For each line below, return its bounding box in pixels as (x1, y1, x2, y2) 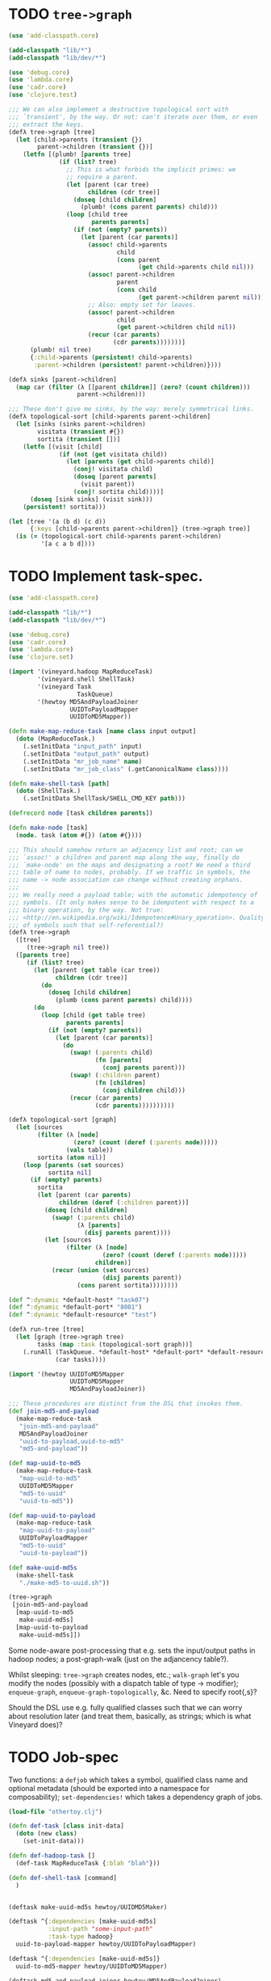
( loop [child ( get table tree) (40, 1011, 147, 1019)
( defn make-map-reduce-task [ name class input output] (8, 727, 197, 735)
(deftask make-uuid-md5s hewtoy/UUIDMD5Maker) (8, 1903, 168, 1911)
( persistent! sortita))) (23, 503, 106, 511)
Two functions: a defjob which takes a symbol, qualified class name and (8, 1775, 248, 1785)
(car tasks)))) (55, 1355, 106, 1364)
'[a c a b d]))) (40, 540, 95, 548)
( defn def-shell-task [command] (8, 1874, 117, 1882)
